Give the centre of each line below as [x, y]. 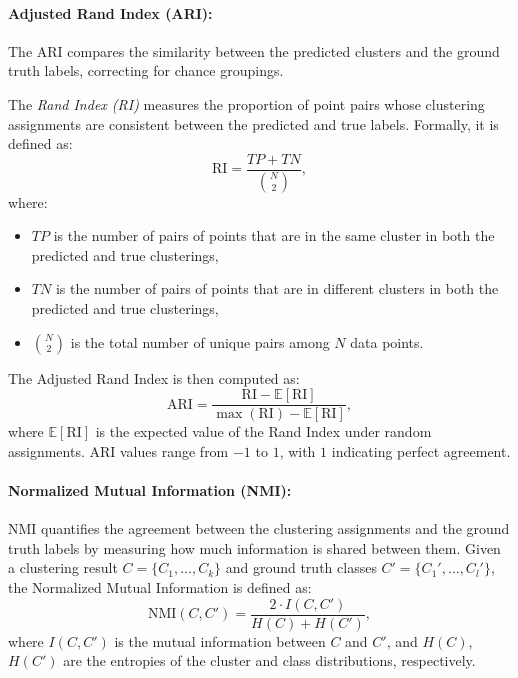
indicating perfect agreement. [421, 450]
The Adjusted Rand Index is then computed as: [154, 377]
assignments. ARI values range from [118, 450]
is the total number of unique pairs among [200, 341]
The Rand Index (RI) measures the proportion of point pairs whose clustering [246, 103]
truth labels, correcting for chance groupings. [146, 70]
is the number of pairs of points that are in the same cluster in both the [274, 235]
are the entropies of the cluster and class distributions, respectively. [269, 660]
